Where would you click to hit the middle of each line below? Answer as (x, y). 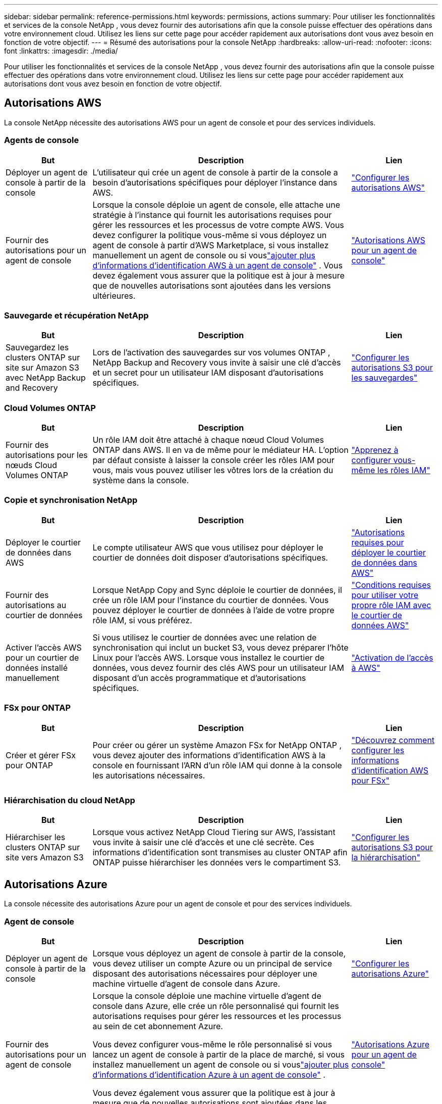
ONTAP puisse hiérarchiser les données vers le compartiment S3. (217, 863)
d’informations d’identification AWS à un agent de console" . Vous (217, 265)
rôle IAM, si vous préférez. (142, 620)
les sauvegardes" (384, 378)
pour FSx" (370, 780)
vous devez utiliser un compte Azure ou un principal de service (212, 963)
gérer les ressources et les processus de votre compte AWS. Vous (218, 225)
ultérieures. (114, 295)
